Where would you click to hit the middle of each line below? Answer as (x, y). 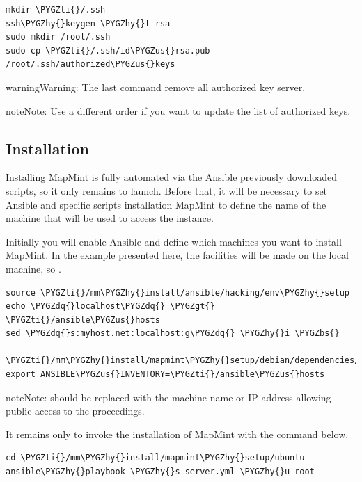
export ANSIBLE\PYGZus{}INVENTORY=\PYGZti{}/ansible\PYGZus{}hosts (165, 375)
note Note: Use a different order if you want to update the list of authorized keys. (178, 110)
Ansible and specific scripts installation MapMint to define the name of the (166, 204)
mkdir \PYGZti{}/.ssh (56, 10)
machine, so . (33, 268)
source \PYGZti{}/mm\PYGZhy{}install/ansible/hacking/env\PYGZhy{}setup (178, 292)
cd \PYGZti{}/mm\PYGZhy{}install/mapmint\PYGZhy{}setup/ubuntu (155, 458)
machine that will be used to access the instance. (110, 218)
